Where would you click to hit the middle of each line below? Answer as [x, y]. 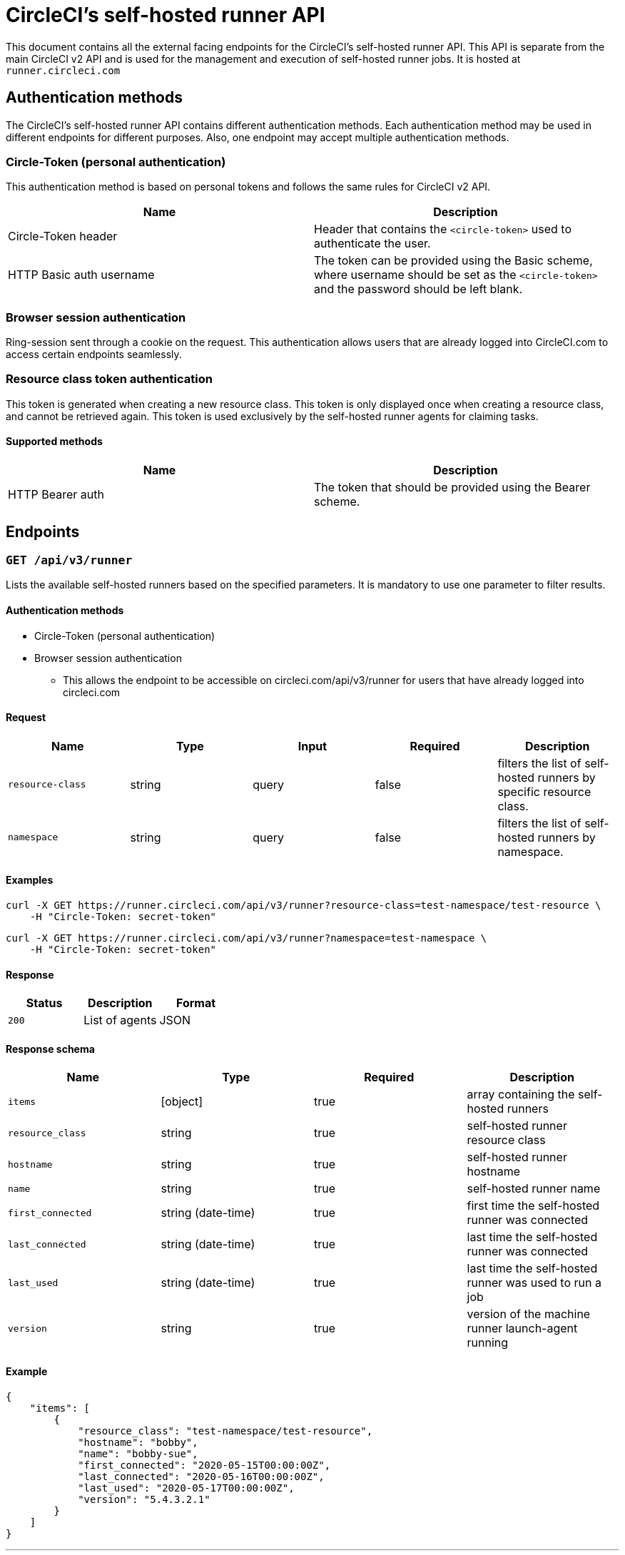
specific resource [544, 791]
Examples [30, 880]
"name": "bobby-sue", [138, 1453]
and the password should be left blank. [418, 289]
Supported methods [54, 442]
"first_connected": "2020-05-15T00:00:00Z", [204, 1465]
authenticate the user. [372, 244]
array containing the [521, 1095]
